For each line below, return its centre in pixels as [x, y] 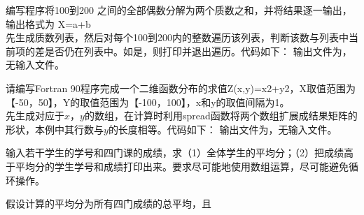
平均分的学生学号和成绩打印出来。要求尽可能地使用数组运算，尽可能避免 [182, 166]
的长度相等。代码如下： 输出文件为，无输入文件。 [223, 129]
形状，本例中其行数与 [55, 129]
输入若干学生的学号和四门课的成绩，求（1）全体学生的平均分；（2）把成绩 [175, 153]
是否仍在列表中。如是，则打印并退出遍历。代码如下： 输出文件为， [198, 51]
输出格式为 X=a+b [48, 23]
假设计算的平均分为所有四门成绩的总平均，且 [108, 203]
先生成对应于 [35, 116]
